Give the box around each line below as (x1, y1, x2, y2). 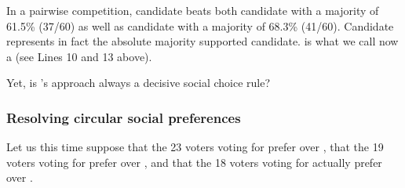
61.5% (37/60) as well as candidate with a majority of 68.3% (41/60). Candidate (6, 17, 394, 34)
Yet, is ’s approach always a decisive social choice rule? (6, 74, 271, 91)
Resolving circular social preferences (6, 107, 241, 127)
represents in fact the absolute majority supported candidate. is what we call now (6, 33, 399, 49)
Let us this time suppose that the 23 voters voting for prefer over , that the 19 (6, 139, 384, 155)
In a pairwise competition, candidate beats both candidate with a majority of (6, 2, 379, 18)
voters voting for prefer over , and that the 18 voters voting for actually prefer (6, 154, 382, 170)
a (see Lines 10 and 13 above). (6, 48, 152, 64)
